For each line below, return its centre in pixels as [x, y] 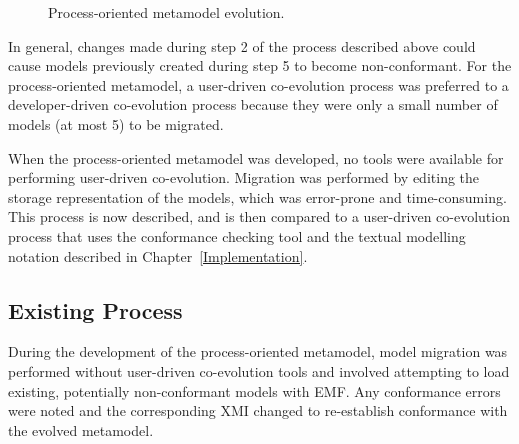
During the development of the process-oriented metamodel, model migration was [258, 351]
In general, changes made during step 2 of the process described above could [242, 45]
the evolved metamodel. [81, 429]
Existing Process [95, 309]
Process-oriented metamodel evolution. [166, 12]
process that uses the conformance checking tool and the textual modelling [237, 235]
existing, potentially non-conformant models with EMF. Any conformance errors [254, 390]
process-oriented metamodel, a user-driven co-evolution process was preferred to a [258, 84]
